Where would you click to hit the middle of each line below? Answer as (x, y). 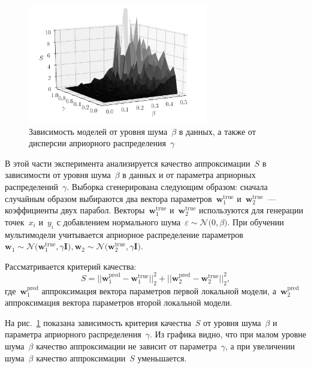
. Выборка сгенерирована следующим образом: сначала (167, 187)
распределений (31, 187)
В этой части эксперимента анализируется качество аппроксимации (128, 163)
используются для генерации (251, 210)
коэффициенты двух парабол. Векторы (75, 210)
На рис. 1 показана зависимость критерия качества (98, 322)
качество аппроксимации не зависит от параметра (126, 346)
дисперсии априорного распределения (97, 143)
